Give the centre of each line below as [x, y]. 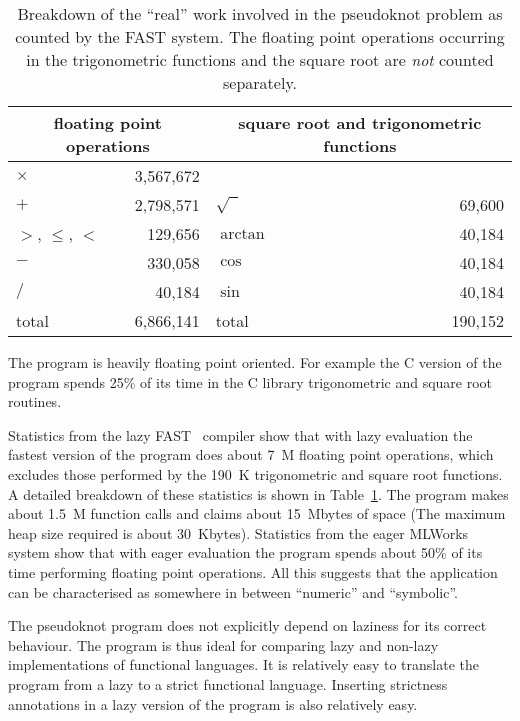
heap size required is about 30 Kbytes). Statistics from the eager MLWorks [238, 532]
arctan [242, 233]
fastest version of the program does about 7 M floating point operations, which [251, 454]
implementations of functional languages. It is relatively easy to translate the [244, 664]
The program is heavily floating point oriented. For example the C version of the [255, 362]
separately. [260, 82]
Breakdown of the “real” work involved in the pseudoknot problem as [260, 13]
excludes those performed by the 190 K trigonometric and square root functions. [255, 473]
